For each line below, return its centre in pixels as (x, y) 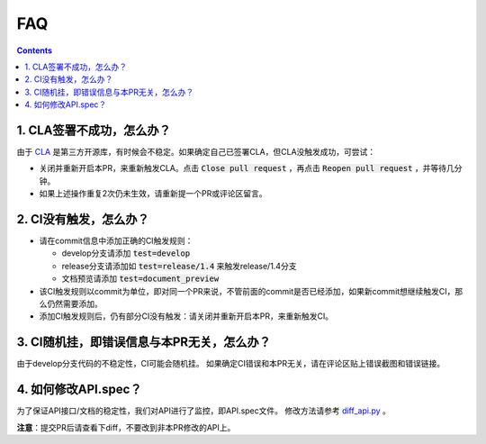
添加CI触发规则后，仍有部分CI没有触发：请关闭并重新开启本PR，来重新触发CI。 (186, 316)
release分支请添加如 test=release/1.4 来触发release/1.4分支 (179, 266)
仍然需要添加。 (74, 304)
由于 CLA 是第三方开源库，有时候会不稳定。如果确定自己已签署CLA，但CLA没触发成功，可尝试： (196, 152)
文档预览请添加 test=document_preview (140, 278)
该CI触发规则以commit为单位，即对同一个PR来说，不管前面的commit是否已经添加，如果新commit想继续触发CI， (247, 291)
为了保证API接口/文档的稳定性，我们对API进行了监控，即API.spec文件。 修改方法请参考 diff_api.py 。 (204, 411)
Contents (35, 50)
